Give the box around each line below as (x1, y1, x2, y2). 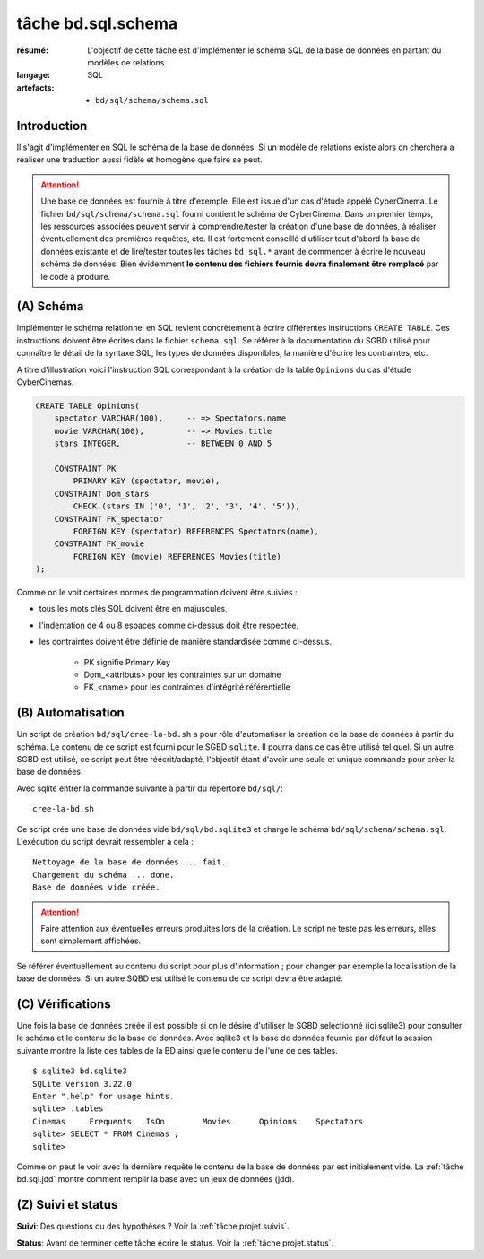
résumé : (16, 45, 49, 56)
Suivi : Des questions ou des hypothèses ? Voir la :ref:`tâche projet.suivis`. (16, 1220, 290, 1232)
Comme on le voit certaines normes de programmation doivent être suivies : (16, 587, 298, 598)
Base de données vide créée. (32, 882, 160, 892)
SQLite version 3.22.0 (32, 1079, 133, 1089)
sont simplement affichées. (40, 935, 142, 946)
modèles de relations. (87, 56, 168, 67)
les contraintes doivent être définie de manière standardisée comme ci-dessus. (39, 637, 332, 647)
